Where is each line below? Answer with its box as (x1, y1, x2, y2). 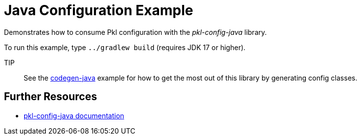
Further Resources (4, 90, 97, 103)
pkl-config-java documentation (24, 111, 125, 120)
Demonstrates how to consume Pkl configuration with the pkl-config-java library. (4, 28, 267, 36)
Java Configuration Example (4, 2, 194, 19)
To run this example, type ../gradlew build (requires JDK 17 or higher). (4, 43, 246, 52)
